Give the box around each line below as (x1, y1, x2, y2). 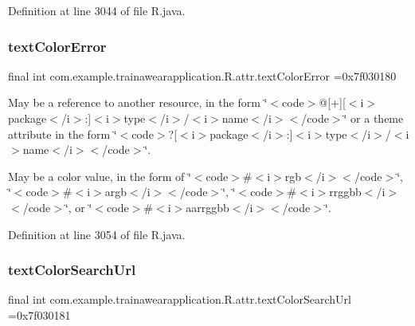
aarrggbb (186, 198, 229, 215)
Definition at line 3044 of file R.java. (8, 2, 186, 18)
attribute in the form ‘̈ (8, 125, 117, 142)
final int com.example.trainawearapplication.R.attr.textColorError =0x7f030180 (8, 67, 397, 84)
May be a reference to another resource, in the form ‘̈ (8, 94, 268, 111)
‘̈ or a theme (343, 110, 404, 126)
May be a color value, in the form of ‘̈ (8, 167, 191, 184)
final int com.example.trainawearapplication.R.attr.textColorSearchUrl (8, 291, 351, 308)
